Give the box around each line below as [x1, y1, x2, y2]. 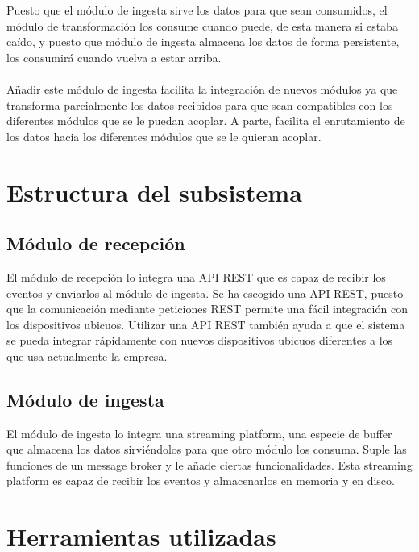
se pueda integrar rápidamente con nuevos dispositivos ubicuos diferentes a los [6, 332, 393, 349]
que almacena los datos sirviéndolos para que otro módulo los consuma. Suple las [6, 441, 407, 458]
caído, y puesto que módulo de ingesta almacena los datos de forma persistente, [6, 33, 400, 50]
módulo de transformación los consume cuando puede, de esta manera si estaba [6, 17, 398, 34]
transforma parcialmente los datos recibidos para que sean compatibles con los [6, 96, 393, 113]
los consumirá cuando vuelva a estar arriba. [6, 48, 222, 65]
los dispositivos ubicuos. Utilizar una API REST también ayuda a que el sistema [6, 316, 405, 332]
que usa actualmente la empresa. [6, 347, 168, 364]
